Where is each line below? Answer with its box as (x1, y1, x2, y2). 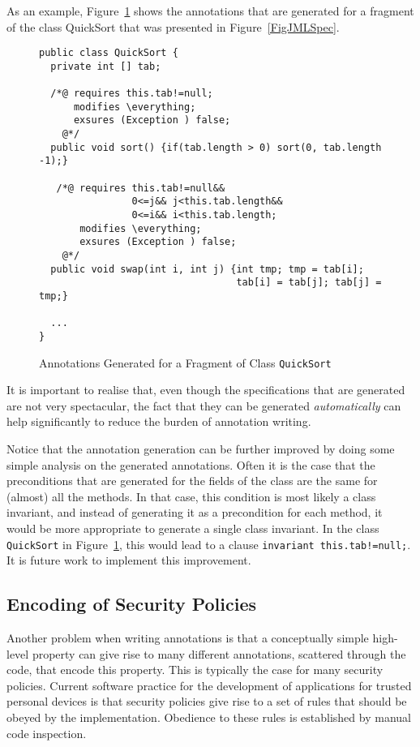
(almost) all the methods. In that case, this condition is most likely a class (6, 487, 376, 504)
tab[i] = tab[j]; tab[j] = (236, 277, 382, 289)
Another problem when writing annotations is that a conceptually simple (6, 629, 369, 646)
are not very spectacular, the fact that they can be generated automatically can (6, 397, 401, 414)
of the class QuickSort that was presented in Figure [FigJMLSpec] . (6, 18, 340, 35)
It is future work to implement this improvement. (6, 552, 251, 569)
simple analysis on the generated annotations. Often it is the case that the (6, 456, 375, 473)
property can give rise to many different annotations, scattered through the (32, 645, 406, 662)
